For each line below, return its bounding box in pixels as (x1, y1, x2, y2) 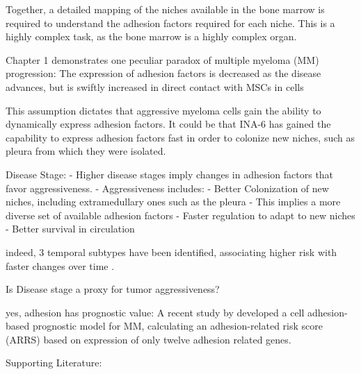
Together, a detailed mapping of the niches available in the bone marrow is (6, 2, 325, 16)
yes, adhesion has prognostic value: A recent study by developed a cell (6, 305, 305, 319)
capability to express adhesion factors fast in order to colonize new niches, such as (6, 130, 355, 144)
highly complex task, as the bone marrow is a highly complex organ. (6, 29, 297, 44)
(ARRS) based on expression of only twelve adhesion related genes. (6, 332, 291, 346)
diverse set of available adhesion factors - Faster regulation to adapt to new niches (6, 207, 355, 222)
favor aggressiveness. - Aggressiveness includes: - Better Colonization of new (6, 180, 329, 195)
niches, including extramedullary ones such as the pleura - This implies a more (6, 194, 341, 209)
